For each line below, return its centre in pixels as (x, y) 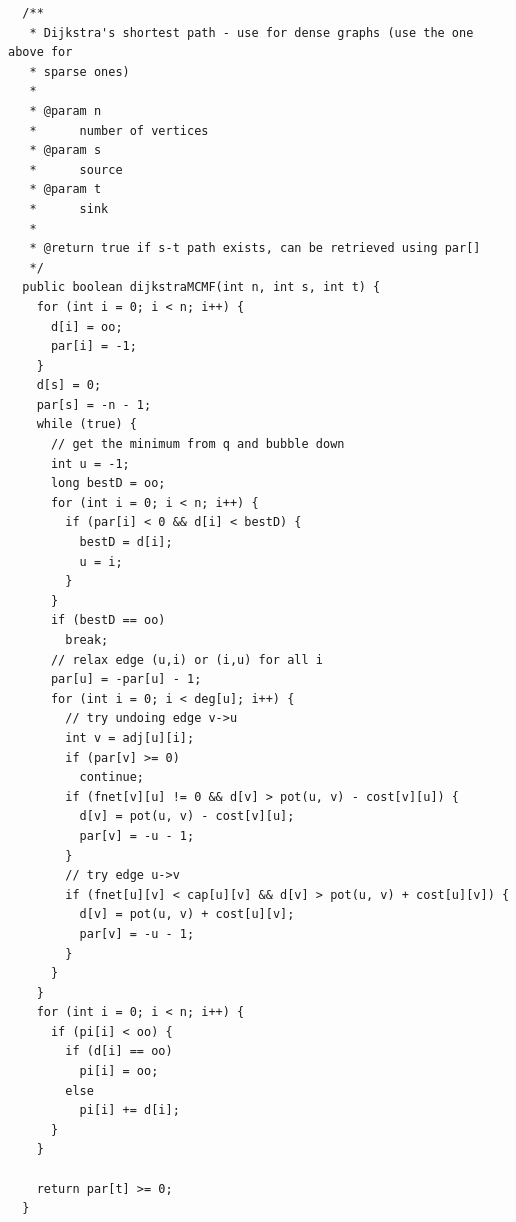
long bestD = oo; (108, 483)
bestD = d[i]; (126, 542)
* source (76, 169)
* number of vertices (119, 130)
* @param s (65, 150)
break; (87, 640)
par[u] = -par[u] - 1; (126, 679)
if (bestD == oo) (108, 620)
